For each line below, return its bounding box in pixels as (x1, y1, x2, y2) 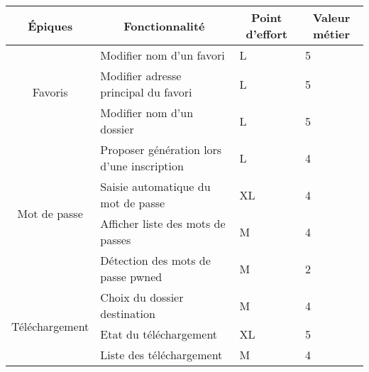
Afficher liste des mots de (100, 215, 226, 231)
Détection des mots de (100, 252, 211, 268)
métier (312, 26, 351, 42)
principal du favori (100, 84, 192, 100)
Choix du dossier (100, 289, 184, 305)
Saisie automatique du (100, 178, 211, 195)
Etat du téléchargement (100, 326, 218, 342)
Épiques (28, 17, 73, 34)
